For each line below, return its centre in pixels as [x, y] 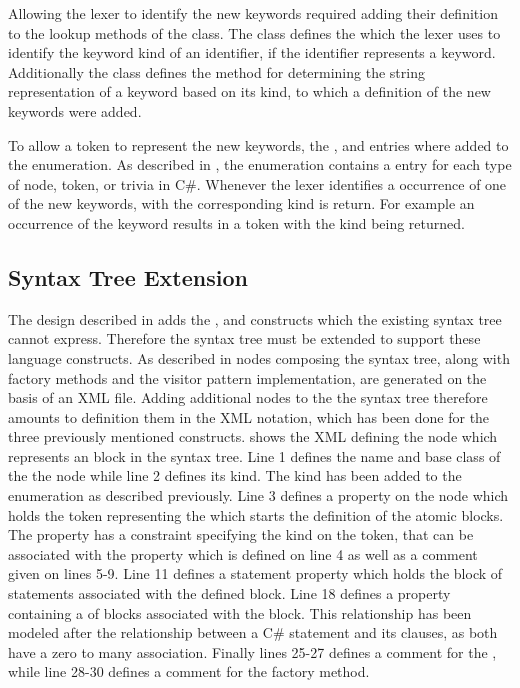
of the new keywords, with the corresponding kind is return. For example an [241, 203]
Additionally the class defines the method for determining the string [216, 71]
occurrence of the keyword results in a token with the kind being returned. [236, 222]
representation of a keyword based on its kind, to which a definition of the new [249, 91]
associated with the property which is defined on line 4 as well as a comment [243, 553]
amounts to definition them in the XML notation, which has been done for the [249, 416]
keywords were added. [75, 110]
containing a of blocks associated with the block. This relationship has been [240, 612]
